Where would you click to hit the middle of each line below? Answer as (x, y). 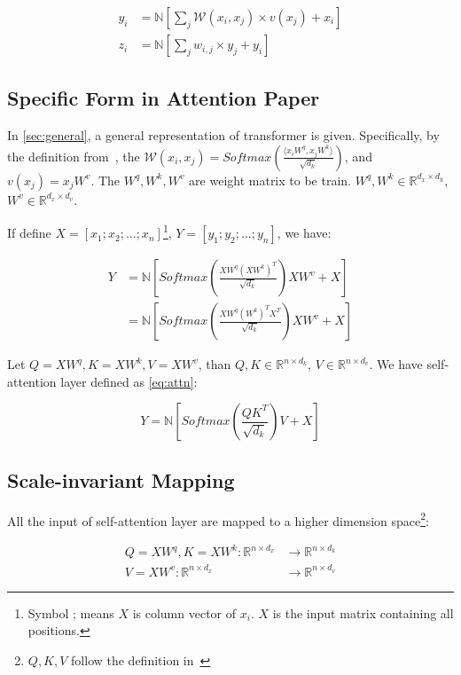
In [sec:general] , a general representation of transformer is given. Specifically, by (223, 135)
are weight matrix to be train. (270, 180)
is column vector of (184, 612)
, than (215, 364)
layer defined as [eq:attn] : (129, 381)
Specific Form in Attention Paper (164, 98)
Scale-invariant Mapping (121, 479)
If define (29, 233)
